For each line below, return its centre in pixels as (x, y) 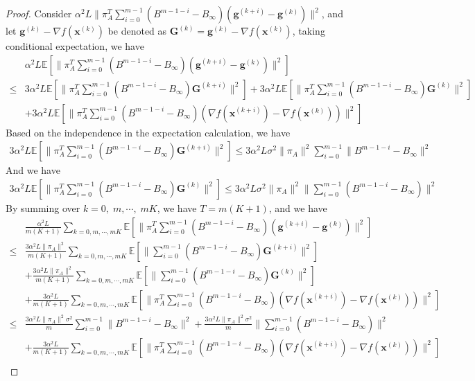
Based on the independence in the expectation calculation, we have (148, 132)
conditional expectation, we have (75, 46)
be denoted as (137, 30)
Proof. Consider (39, 13)
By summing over (43, 207)
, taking (309, 30)
